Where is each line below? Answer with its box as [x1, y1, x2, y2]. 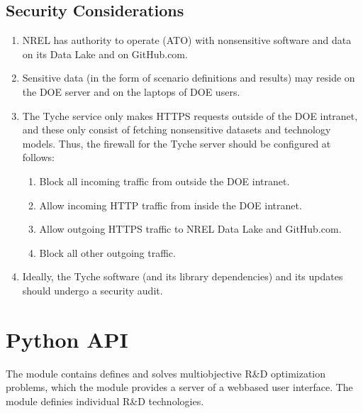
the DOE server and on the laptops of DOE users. [22, 84, 240, 99]
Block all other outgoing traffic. [39, 245, 176, 260]
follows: [22, 150, 55, 165]
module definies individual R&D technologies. [6, 393, 204, 408]
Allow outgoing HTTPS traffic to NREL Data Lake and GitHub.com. [39, 221, 342, 236]
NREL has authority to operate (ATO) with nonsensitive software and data [22, 33, 352, 48]
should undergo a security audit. [22, 282, 163, 297]
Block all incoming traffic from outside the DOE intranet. [39, 173, 290, 188]
